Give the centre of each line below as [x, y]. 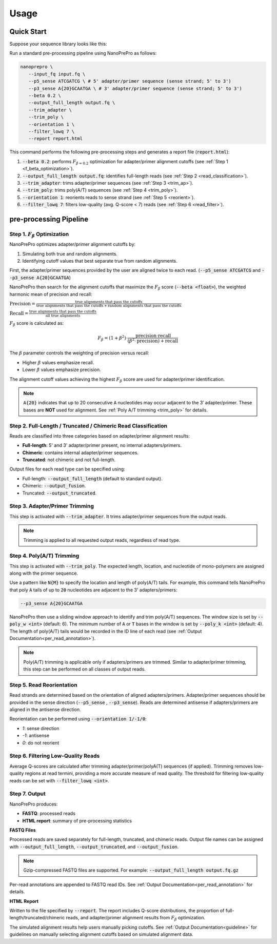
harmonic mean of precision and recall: [51, 294]
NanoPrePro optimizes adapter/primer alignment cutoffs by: [73, 244]
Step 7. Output [28, 794]
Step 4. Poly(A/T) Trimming [44, 556]
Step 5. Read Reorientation [43, 685]
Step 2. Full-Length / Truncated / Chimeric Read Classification [88, 426]
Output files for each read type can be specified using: [67, 469]
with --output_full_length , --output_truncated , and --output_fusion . [94, 847]
